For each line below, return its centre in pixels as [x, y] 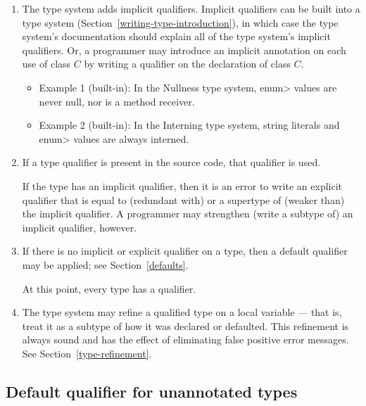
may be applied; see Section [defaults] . [105, 264]
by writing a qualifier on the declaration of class [187, 64]
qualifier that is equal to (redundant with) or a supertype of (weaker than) [183, 199]
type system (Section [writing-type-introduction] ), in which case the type [180, 22]
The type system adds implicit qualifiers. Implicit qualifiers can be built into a [191, 8]
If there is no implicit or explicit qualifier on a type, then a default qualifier [185, 251]
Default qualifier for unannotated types [152, 391]
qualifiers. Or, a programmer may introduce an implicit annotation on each [184, 50]
